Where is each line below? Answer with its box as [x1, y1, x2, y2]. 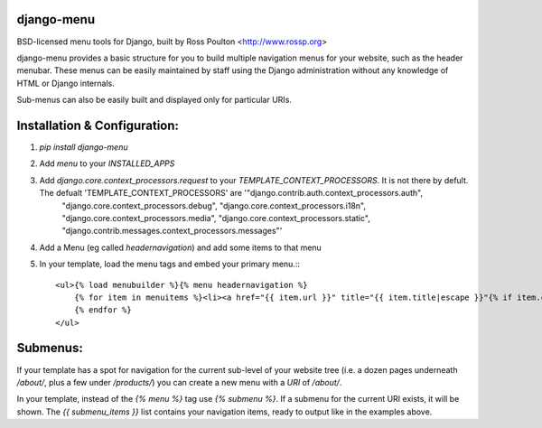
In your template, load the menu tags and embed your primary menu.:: [39, 258, 300, 270]
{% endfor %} [73, 305, 132, 315]
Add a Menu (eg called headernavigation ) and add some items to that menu [39, 242, 322, 253]
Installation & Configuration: [16, 117, 180, 133]
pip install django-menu [39, 141, 128, 153]
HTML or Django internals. [16, 78, 115, 88]
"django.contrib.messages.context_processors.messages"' [61, 226, 283, 237]
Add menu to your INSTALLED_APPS [39, 158, 175, 169]
